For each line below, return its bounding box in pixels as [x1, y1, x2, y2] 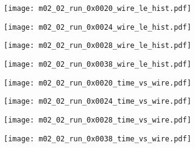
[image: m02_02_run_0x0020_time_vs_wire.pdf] [4, 78, 191, 87]
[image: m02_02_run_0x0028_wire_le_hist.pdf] [4, 41, 191, 50]
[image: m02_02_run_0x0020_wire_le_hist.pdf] [4, 4, 191, 13]
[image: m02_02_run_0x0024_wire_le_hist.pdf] [4, 22, 191, 32]
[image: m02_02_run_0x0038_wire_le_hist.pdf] [4, 59, 191, 69]
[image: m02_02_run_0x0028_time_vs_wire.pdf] [4, 115, 191, 124]
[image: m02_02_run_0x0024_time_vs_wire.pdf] [4, 97, 191, 106]
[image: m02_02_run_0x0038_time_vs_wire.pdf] [4, 134, 191, 143]
